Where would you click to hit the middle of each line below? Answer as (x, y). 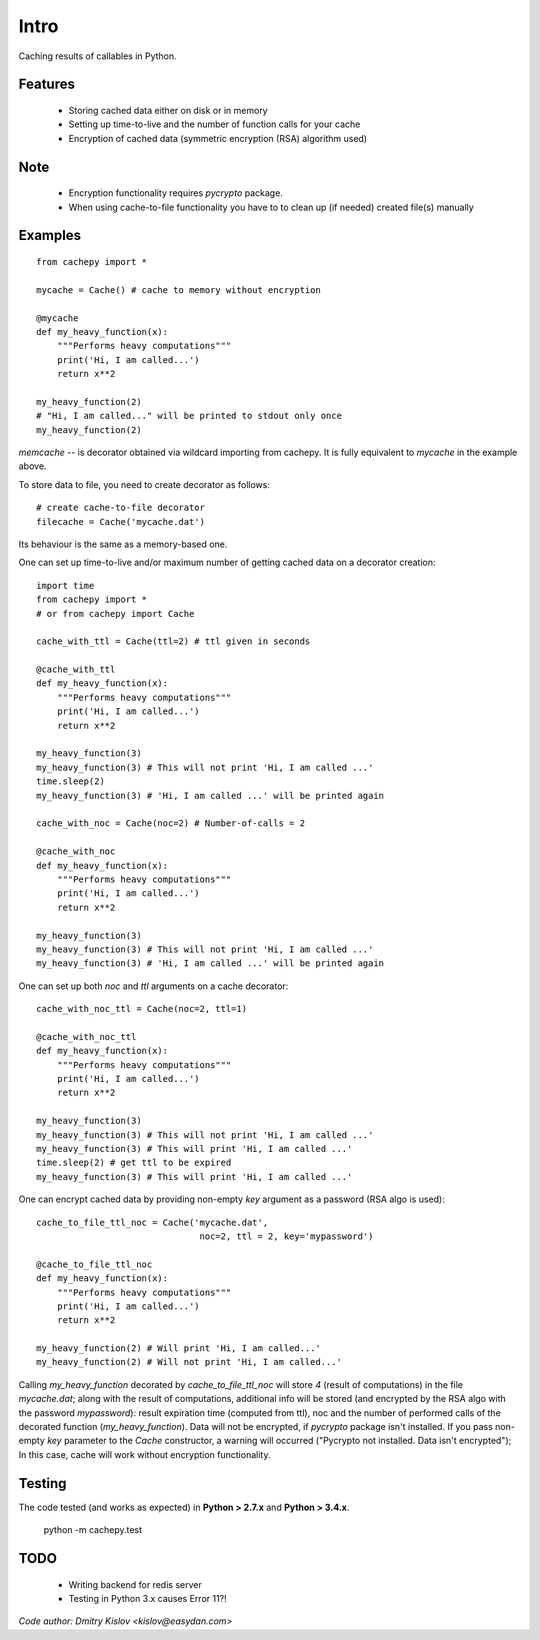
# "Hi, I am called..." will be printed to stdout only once (189, 416)
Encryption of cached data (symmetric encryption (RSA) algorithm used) (218, 138)
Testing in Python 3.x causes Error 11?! (147, 1598)
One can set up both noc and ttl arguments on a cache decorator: (153, 986)
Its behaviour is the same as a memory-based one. (123, 544)
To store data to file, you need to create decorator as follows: (144, 484)
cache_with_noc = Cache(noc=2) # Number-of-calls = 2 (170, 823)
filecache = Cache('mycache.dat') (120, 521)
